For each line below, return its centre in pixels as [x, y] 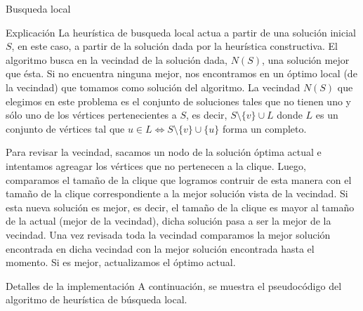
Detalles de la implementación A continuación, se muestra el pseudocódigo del [174, 285]
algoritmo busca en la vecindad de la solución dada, [117, 59]
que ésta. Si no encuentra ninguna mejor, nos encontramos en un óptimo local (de [181, 73]
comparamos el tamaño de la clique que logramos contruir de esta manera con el [179, 179]
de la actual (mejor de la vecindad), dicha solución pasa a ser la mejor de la [169, 221]
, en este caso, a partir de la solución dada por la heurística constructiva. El [174, 46]
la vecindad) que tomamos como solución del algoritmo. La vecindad [153, 87]
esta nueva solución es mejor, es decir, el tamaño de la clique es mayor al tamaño [180, 207]
